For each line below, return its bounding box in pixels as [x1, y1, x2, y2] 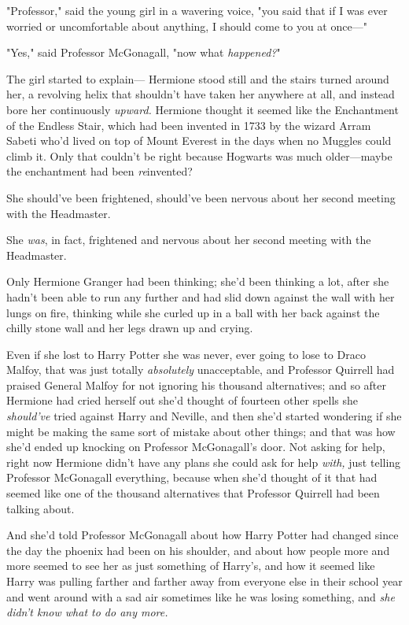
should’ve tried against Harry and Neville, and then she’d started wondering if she [6, 408, 402, 424]
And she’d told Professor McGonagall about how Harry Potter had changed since [6, 527, 399, 543]
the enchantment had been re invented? [6, 163, 193, 179]
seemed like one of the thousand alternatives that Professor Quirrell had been [6, 485, 380, 501]
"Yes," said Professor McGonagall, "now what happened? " [6, 44, 281, 61]
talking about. [6, 500, 75, 516]
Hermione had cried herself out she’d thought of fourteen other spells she [6, 392, 359, 409]
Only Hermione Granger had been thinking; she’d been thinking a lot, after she [6, 273, 389, 290]
